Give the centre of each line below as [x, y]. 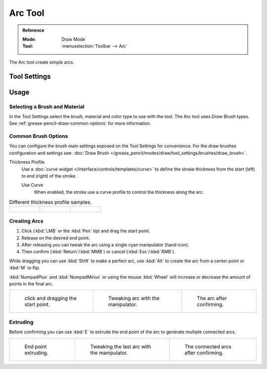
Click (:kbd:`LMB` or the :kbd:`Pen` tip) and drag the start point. [86, 231]
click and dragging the [50, 299]
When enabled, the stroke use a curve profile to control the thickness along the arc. [119, 192]
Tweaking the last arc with [121, 346]
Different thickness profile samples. [50, 202]
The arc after [212, 299]
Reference [33, 30]
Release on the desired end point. [56, 238]
